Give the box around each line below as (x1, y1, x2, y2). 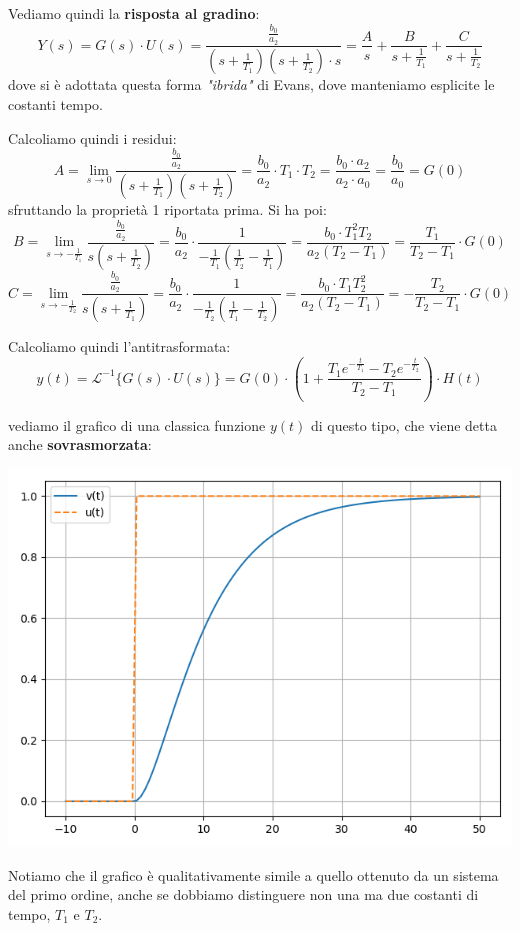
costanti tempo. (8, 94, 103, 115)
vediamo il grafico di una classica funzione (8, 414, 266, 435)
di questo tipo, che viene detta (310, 414, 497, 435)
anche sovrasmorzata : (8, 434, 152, 455)
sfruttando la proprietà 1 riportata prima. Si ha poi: (8, 199, 327, 220)
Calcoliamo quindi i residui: (8, 127, 177, 148)
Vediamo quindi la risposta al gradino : (8, 3, 260, 23)
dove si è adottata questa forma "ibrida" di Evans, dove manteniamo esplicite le (8, 74, 495, 95)
